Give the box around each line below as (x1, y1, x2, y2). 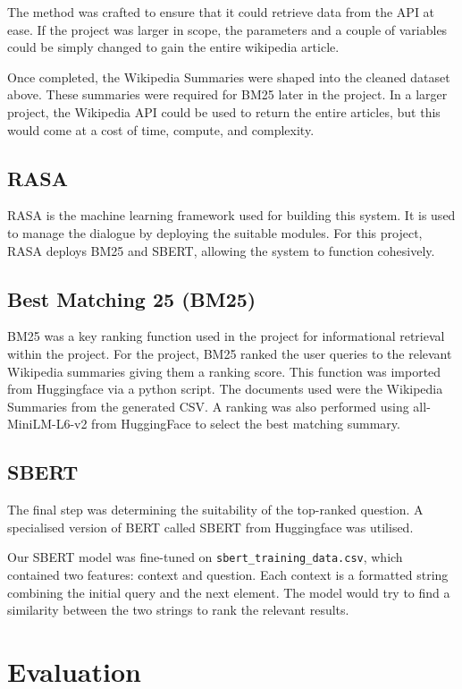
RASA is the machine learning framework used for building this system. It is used (7, 206, 456, 225)
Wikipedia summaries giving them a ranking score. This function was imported (7, 362, 441, 380)
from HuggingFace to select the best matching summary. (91, 414, 400, 433)
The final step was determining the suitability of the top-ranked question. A (7, 500, 424, 519)
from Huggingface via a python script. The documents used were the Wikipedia (7, 379, 443, 398)
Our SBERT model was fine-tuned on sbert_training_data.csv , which (7, 548, 403, 566)
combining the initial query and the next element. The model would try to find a (7, 583, 450, 601)
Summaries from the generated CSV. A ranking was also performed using (7, 396, 409, 415)
